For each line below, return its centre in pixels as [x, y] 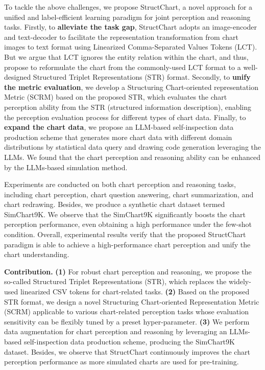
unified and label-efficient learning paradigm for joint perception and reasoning [127, 17]
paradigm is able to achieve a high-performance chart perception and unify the [127, 244]
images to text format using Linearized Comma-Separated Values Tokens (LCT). [131, 47]
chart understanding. [37, 254]
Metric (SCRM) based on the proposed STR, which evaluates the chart [116, 97]
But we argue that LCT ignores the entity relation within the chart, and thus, [126, 56]
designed [18, 77]
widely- [240, 281]
